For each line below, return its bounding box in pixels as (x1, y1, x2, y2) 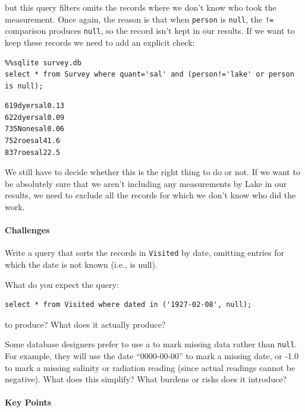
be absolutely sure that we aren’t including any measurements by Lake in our (5, 177, 287, 189)
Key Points (5, 396, 52, 408)
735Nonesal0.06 (5, 125, 65, 134)
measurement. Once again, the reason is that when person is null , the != (5, 12, 274, 25)
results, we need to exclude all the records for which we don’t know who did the (5, 189, 296, 201)
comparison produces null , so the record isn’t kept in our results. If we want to (5, 24, 295, 37)
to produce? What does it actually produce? (5, 318, 166, 330)
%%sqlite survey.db (5, 58, 81, 67)
